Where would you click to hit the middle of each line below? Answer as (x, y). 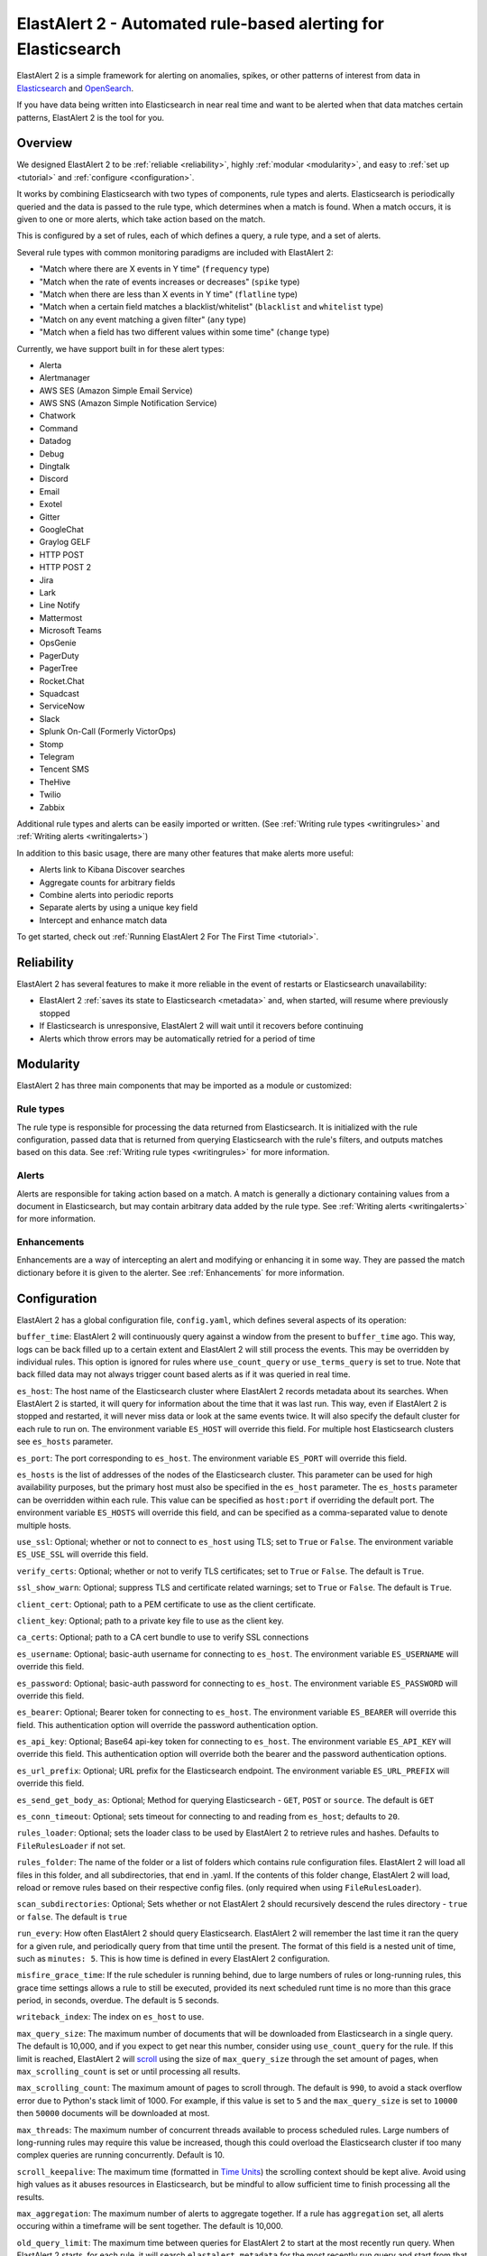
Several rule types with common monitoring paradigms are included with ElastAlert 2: (175, 252)
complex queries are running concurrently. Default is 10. (121, 2155)
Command (59, 428)
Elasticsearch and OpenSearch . (75, 88)
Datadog (55, 441)
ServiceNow (62, 706)
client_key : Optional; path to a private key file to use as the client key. (150, 1621)
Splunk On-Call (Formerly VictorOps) (108, 732)
